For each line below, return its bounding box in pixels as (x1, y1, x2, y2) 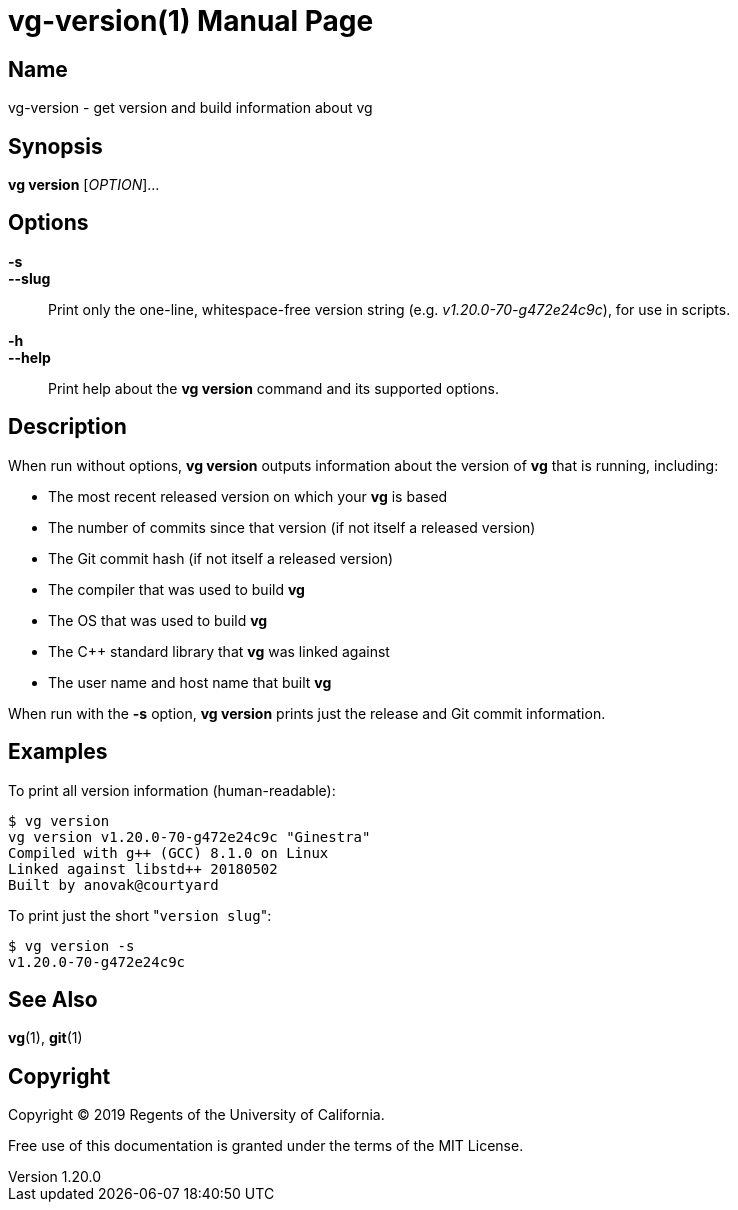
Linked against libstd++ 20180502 (8, 860, 278, 877)
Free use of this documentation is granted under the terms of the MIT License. (8, 1137, 524, 1155)
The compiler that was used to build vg (48, 580, 305, 598)
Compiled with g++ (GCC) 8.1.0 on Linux (8, 844, 329, 861)
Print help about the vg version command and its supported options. (48, 379, 500, 397)
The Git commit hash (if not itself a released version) (48, 549, 394, 567)
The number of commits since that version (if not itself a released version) (48, 518, 536, 536)
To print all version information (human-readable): (8, 781, 336, 799)
